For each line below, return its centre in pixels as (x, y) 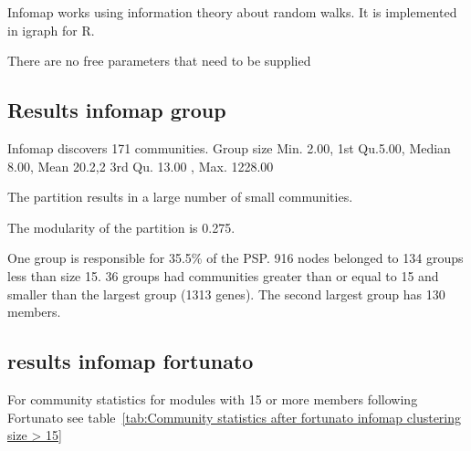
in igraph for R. (51, 30)
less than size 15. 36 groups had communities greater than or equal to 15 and (223, 275)
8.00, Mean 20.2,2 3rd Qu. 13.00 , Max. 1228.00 (141, 166)
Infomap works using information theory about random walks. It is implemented (232, 12)
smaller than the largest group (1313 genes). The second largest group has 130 (226, 294)
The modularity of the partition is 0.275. (121, 227)
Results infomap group (117, 110)
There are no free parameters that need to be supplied (159, 61)
